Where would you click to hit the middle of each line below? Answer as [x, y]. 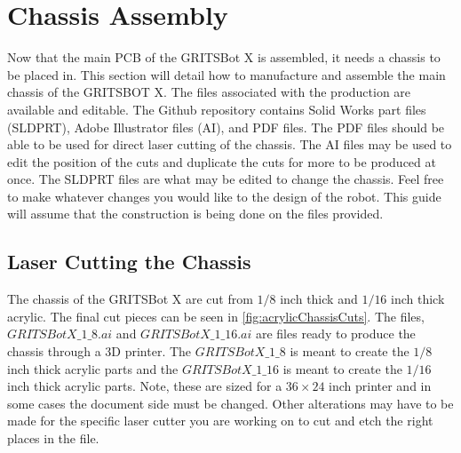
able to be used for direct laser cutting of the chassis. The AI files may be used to [230, 144]
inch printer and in [380, 386]
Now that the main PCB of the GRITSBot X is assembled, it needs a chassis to [224, 57]
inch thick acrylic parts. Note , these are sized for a [145, 386]
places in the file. [53, 438]
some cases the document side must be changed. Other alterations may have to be [230, 403]
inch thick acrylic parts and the [93, 368]
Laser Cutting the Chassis [129, 262]
